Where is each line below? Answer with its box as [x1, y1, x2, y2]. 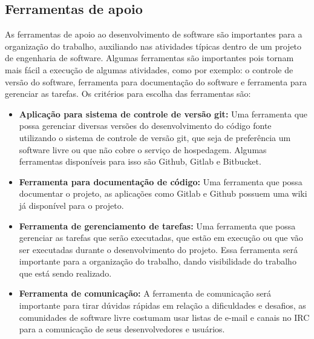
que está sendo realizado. [19, 266, 112, 279]
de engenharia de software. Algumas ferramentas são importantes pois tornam [5, 51, 294, 64]
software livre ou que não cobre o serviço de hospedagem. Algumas [19, 143, 267, 156]
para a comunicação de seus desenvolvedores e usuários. [19, 323, 225, 335]
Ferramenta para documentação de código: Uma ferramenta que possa [19, 175, 303, 188]
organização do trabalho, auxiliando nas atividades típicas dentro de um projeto [5, 39, 302, 52]
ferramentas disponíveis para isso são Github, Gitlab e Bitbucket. [19, 155, 261, 168]
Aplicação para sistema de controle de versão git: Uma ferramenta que [19, 107, 308, 120]
